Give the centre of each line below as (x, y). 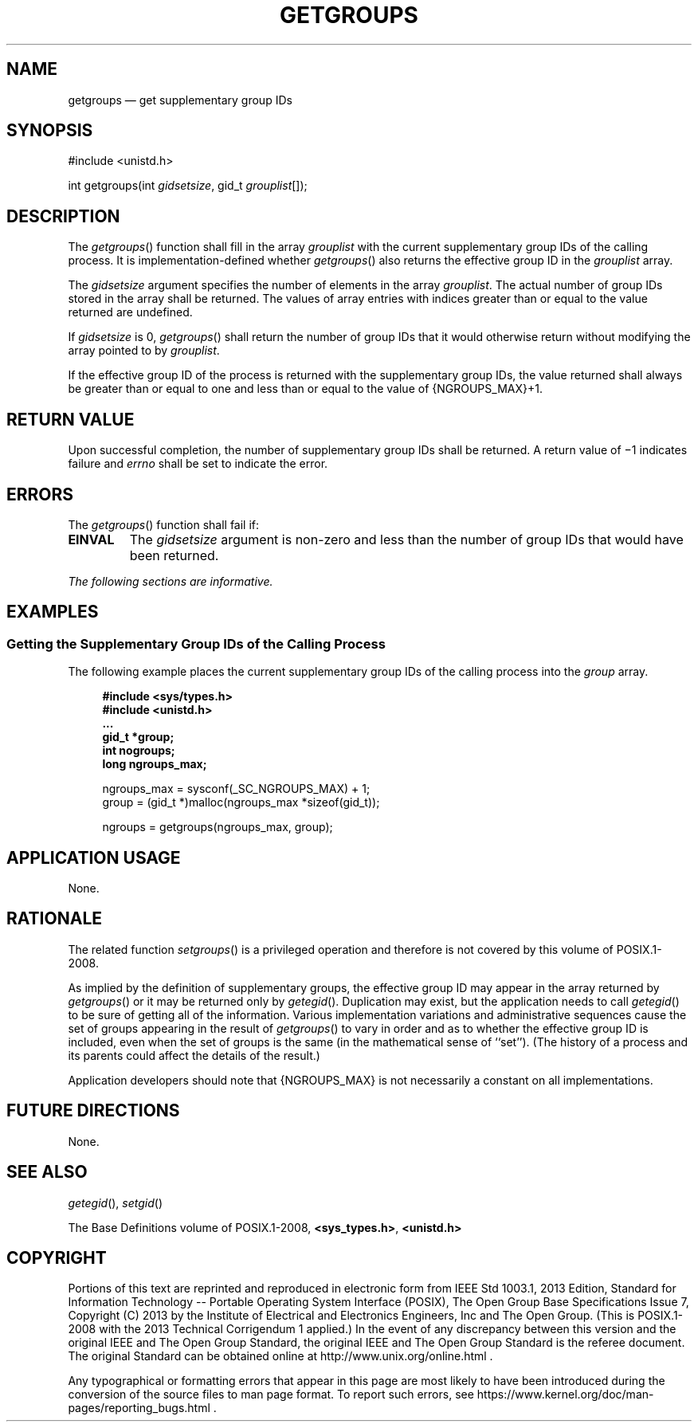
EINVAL (91, 539)
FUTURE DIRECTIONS (93, 1111)
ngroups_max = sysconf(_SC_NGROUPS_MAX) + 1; (236, 789)
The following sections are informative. (171, 581)
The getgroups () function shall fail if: (164, 524)
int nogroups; (139, 751)
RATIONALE (55, 919)
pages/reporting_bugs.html (139, 1408)
